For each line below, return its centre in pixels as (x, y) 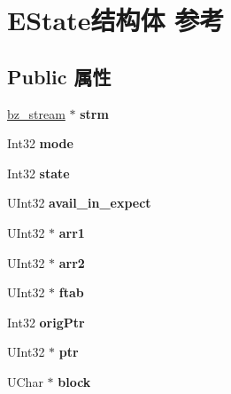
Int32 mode (40, 143)
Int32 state (38, 173)
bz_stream (36, 113)
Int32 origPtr (46, 322)
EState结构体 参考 (116, 20)
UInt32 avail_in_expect (79, 203)
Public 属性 (59, 76)
